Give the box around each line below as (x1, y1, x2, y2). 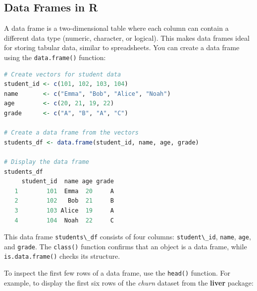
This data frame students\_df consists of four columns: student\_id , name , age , (4, 231, 251, 242)
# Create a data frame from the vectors (4, 129, 139, 137)
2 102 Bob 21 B (14, 197, 114, 205)
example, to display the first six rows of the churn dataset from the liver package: (4, 277, 254, 288)
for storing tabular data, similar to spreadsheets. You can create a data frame (4, 42, 240, 53)
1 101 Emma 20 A (14, 187, 114, 195)
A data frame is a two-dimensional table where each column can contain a (4, 23, 229, 33)
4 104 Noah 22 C (14, 217, 114, 224)
